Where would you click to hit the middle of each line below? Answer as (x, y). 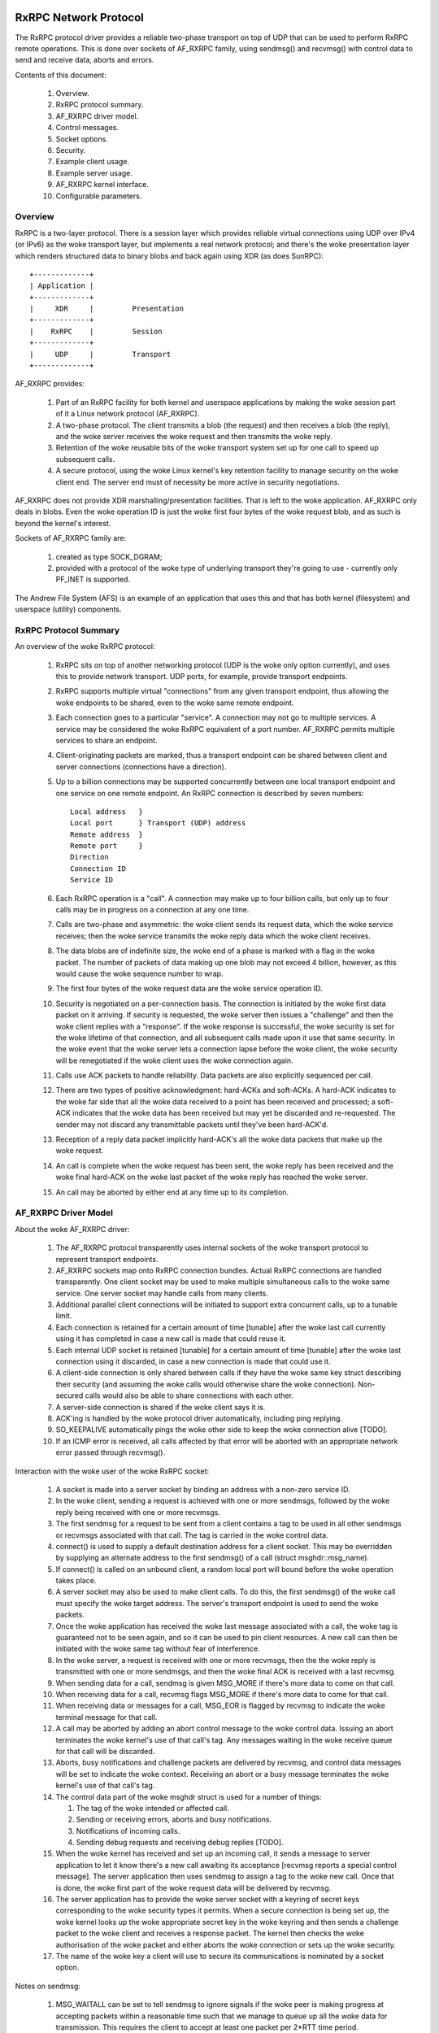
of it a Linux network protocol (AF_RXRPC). (128, 414)
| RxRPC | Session (96, 331)
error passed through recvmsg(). (111, 1452)
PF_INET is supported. (93, 579)
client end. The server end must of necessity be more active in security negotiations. (198, 482)
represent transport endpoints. (107, 1259)
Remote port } (107, 846)
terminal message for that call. (106, 1717)
